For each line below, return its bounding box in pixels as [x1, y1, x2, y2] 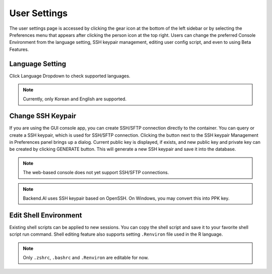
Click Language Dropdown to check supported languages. [9, 73, 130, 79]
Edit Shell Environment [9, 211, 83, 220]
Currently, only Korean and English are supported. [23, 96, 127, 102]
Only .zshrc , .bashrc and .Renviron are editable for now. [23, 255, 149, 261]
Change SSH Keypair [9, 112, 77, 121]
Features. [9, 46, 29, 52]
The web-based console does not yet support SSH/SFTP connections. [23, 170, 169, 176]
